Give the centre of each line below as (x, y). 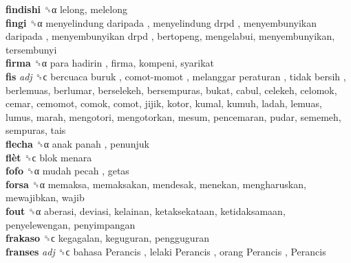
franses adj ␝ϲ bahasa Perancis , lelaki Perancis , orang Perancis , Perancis (166, 251)
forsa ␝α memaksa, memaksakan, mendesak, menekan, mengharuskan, (156, 184)
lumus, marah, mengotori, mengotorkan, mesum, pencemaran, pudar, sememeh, (173, 116)
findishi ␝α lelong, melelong (66, 9)
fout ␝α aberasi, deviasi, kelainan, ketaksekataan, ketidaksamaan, (146, 210)
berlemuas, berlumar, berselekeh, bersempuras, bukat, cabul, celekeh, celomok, (171, 90)
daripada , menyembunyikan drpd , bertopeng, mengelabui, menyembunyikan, (170, 36)
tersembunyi (31, 49)
